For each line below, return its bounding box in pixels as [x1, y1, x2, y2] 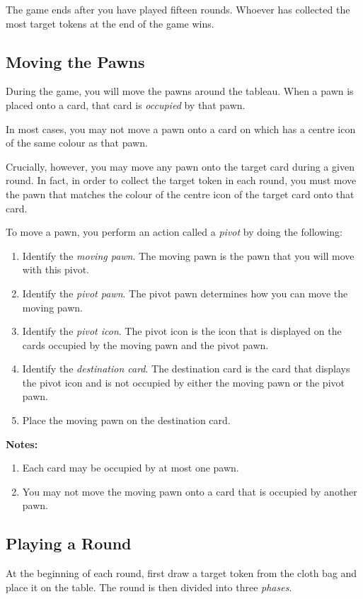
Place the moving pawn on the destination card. [22, 413, 231, 428]
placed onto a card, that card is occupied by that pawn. [6, 97, 246, 112]
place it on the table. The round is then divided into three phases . [6, 579, 292, 594]
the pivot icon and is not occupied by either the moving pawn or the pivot [22, 375, 345, 389]
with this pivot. [22, 262, 90, 277]
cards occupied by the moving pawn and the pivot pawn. [22, 337, 269, 352]
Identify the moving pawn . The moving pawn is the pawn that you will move [22, 248, 355, 263]
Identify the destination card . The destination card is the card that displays [22, 361, 350, 376]
